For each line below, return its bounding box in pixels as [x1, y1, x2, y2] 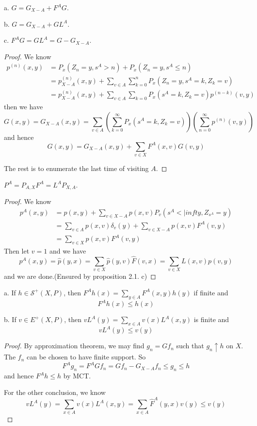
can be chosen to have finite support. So [26, 352, 146, 362]
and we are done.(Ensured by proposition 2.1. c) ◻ [4, 271, 156, 281]
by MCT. [63, 371, 91, 381]
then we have [4, 101, 43, 111]
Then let [4, 246, 30, 256]
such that [176, 341, 204, 351]
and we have [49, 246, 86, 256]
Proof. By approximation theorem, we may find [4, 341, 145, 351]
